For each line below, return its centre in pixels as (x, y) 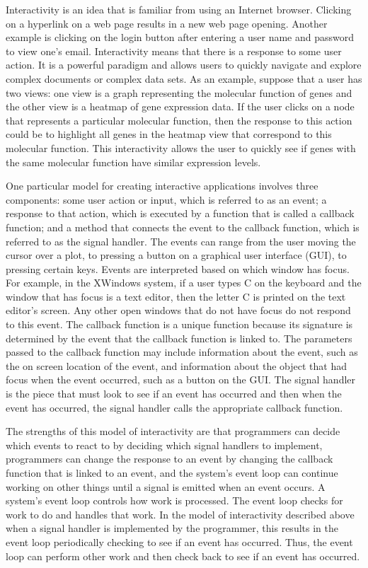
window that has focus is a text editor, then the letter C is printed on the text (176, 296)
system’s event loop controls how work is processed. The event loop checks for (174, 500)
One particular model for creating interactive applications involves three (162, 186)
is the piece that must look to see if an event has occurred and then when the (174, 394)
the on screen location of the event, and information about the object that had (177, 365)
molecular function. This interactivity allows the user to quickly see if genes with (181, 147)
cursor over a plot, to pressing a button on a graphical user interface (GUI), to (176, 255)
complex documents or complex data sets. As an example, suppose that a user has (184, 78)
